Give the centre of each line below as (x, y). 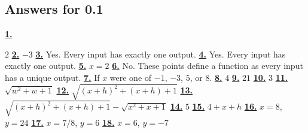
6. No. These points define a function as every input (208, 66)
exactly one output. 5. (46, 66)
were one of (131, 77)
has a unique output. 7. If (52, 77)
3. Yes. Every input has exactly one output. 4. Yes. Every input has (161, 54)
